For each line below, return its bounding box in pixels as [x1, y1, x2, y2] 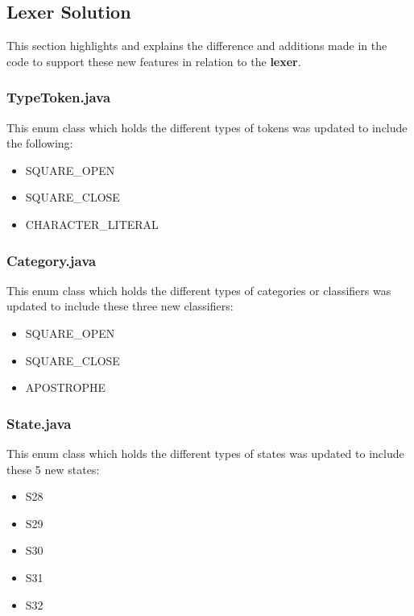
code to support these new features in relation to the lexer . [6, 52, 301, 69]
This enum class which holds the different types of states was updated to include [6, 444, 404, 461]
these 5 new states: [6, 460, 100, 477]
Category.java [6, 250, 97, 270]
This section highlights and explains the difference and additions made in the [6, 37, 387, 54]
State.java [6, 413, 72, 433]
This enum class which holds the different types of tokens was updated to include [6, 119, 408, 135]
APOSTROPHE [25, 379, 106, 396]
